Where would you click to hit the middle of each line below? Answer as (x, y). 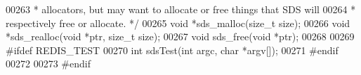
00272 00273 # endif (48, 64)
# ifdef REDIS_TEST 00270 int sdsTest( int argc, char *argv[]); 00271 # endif (172, 50)
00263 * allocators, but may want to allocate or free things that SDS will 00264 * (181, 9)
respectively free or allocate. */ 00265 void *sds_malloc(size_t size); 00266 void (178, 23)
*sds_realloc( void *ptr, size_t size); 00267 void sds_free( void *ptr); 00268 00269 (180, 36)
